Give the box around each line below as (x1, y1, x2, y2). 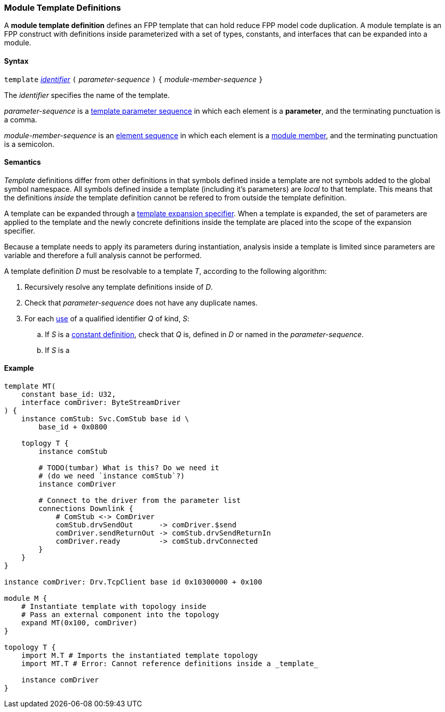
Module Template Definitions (4, 3, 121, 13)
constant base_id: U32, (21, 390, 116, 399)
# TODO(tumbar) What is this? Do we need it (38, 464, 219, 472)
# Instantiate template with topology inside (21, 602, 207, 611)
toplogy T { (21, 439, 69, 448)
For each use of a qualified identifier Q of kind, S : (24, 314, 189, 323)
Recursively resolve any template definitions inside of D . (24, 282, 213, 291)
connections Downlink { (38, 504, 133, 513)
